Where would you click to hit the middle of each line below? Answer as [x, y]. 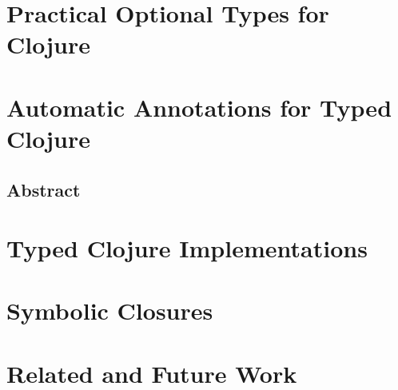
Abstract [44, 189]
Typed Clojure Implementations [187, 248]
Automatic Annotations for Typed [199, 107]
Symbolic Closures [110, 310]
